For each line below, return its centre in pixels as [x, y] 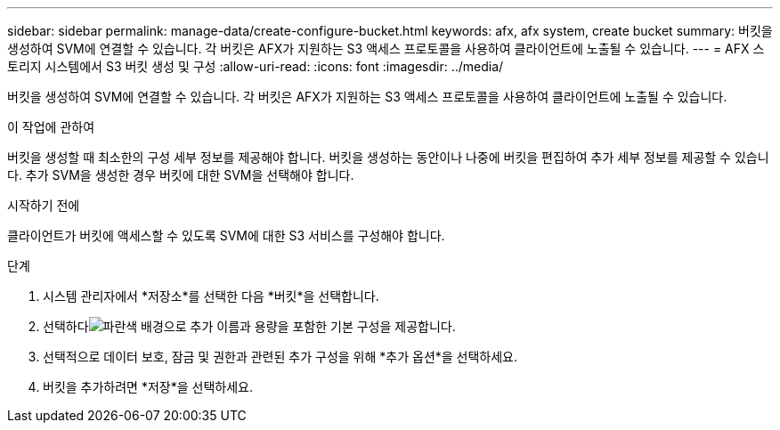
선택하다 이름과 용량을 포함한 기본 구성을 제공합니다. [249, 326]
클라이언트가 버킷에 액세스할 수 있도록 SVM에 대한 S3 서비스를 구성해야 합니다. [226, 235]
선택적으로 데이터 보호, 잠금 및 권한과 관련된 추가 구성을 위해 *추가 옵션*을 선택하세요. [280, 357]
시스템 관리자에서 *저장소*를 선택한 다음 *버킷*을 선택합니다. [211, 296]
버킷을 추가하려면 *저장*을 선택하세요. [148, 387]
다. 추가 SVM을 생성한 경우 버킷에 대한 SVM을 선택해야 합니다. [181, 175]
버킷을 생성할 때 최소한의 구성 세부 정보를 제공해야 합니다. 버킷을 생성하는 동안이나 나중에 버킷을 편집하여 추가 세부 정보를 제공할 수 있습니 [388, 157]
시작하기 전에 [44, 205]
